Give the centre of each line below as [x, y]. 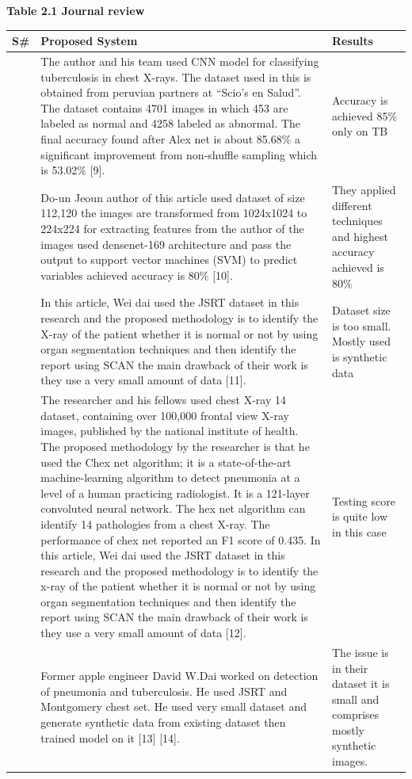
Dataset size [361, 310]
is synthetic [360, 356]
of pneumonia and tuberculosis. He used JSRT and [164, 691]
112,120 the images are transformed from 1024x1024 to [174, 213]
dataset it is [361, 684]
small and [356, 699]
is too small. [362, 325]
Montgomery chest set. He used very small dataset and [174, 706]
